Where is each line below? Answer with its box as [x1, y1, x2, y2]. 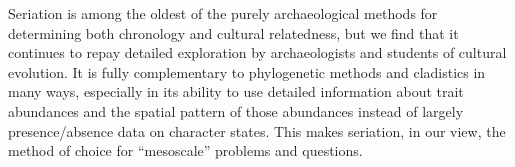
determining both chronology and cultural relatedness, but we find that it [8, 22, 459, 43]
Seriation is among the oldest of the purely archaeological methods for [8, 3, 438, 23]
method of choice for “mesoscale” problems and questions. [8, 140, 363, 161]
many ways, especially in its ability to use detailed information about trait [8, 81, 464, 102]
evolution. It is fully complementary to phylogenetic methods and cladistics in [8, 61, 486, 82]
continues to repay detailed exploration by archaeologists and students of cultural [8, 42, 507, 63]
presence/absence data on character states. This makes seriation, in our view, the [8, 120, 506, 141]
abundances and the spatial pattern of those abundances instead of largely [8, 100, 464, 121]
